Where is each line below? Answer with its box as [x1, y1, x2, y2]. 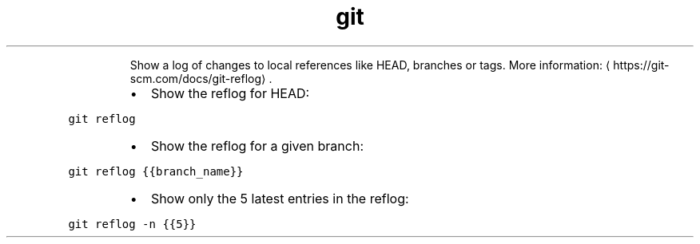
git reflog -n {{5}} [68, 217, 197, 230]
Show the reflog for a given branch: [150, 137, 364, 154]
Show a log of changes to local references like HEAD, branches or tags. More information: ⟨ [129, 57, 611, 72]
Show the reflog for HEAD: [150, 85, 310, 101]
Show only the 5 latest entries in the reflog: [150, 190, 409, 207]
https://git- [613, 57, 670, 72]
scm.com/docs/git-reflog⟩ [129, 71, 266, 85]
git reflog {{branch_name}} [68, 164, 244, 178]
